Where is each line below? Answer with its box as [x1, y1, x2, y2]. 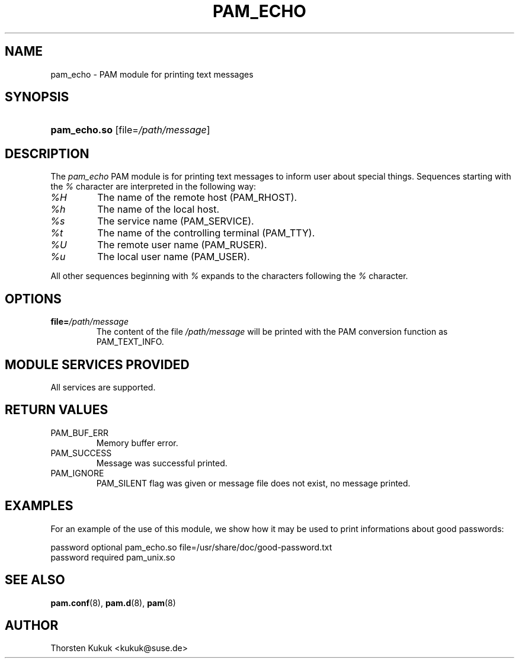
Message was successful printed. [96, 457, 228, 468]
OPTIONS [5, 291, 62, 306]
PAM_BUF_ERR [50, 427, 109, 438]
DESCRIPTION [5, 146, 89, 161]
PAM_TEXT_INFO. [96, 337, 164, 347]
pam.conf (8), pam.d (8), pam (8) [50, 597, 176, 608]
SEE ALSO [5, 572, 65, 588]
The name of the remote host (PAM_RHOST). [97, 191, 297, 204]
